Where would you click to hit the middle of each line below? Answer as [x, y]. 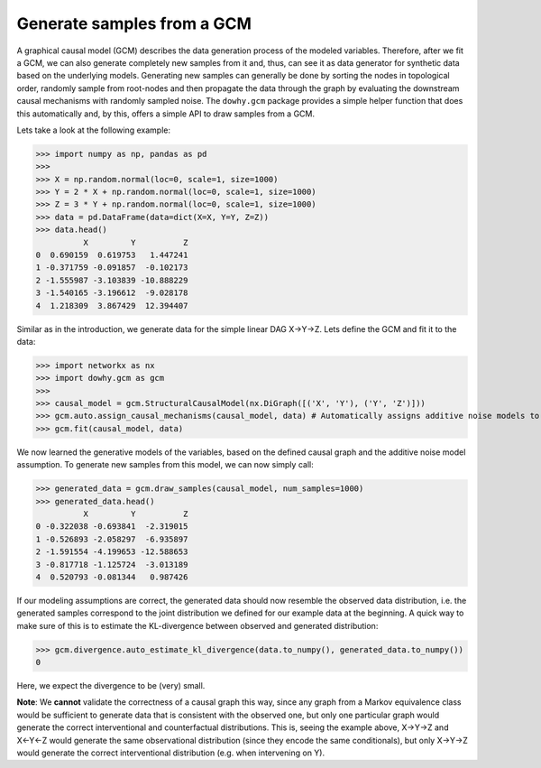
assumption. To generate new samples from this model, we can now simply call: [165, 465]
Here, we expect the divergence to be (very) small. [111, 686]
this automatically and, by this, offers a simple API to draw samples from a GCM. [166, 114]
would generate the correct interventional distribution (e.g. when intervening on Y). [170, 753]
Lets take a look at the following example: [94, 130]
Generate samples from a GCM [134, 23]
